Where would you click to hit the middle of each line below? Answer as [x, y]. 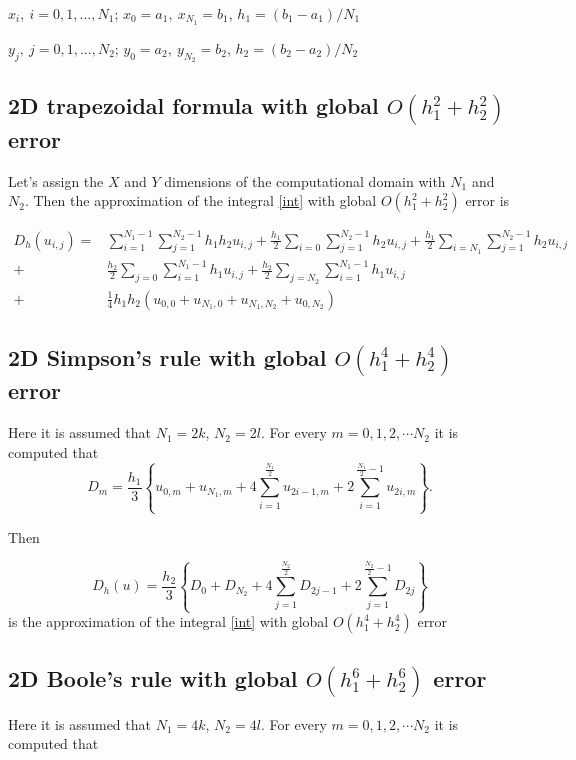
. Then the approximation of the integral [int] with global [200, 200]
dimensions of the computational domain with [305, 180]
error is [487, 200]
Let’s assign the [56, 180]
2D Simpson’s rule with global [167, 357]
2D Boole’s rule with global [153, 677]
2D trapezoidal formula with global [193, 105]
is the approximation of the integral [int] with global [168, 621]
